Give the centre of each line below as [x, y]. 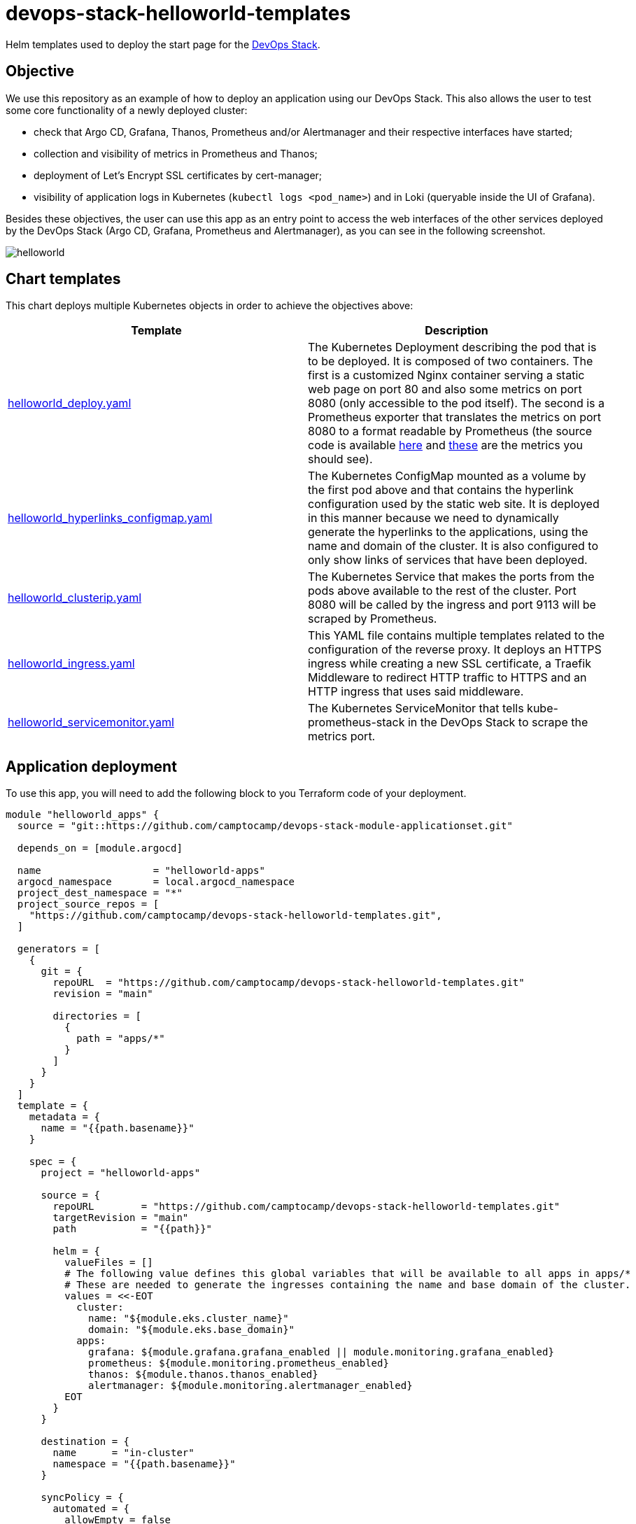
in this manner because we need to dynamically [433, 518]
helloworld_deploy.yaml [70, 403]
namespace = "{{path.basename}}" [144, 1464]
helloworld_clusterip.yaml [75, 598]
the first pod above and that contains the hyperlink [441, 490]
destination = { [85, 1442]
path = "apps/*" [121, 1039]
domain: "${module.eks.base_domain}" [192, 1330]
